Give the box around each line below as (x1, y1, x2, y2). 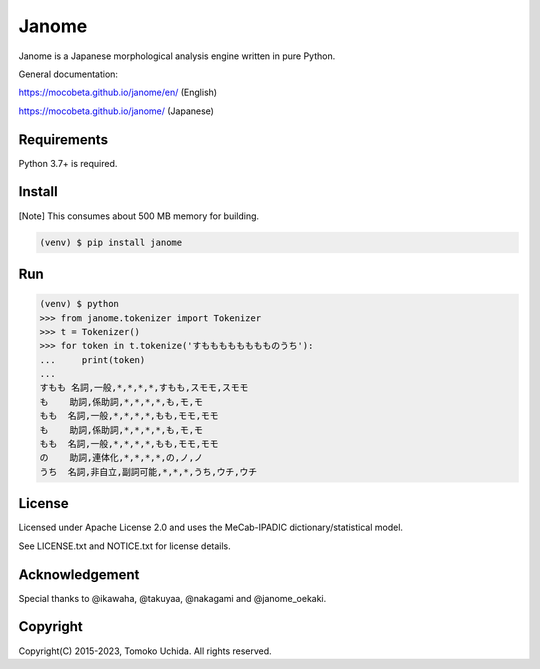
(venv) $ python (39, 298, 120, 310)
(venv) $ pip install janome (39, 236, 183, 248)
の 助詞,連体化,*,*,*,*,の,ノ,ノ (39, 452, 204, 464)
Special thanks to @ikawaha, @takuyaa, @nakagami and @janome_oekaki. (18, 592, 327, 604)
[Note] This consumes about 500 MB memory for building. (18, 210, 260, 222)
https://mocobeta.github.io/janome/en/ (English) (18, 86, 218, 99)
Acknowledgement (18, 566, 140, 583)
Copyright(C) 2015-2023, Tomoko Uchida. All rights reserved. (18, 645, 272, 657)
